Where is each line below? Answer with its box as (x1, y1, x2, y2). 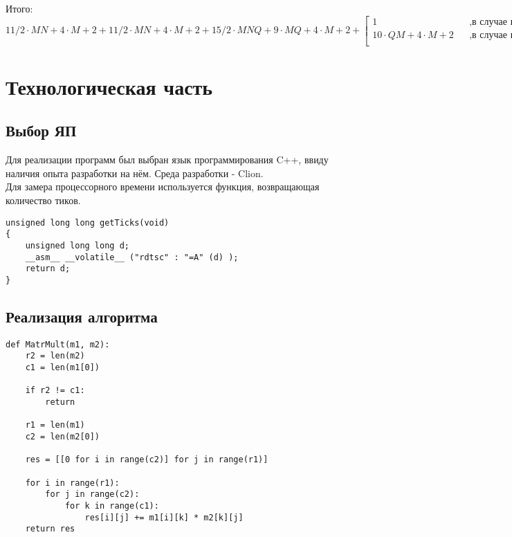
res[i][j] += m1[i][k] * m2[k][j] (84, 512, 244, 522)
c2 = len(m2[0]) (25, 432, 100, 442)
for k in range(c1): (64, 500, 159, 511)
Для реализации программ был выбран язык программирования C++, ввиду (6, 152, 329, 167)
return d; (25, 264, 71, 274)
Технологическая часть (6, 72, 213, 100)
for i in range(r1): (25, 477, 120, 488)
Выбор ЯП (6, 120, 77, 141)
